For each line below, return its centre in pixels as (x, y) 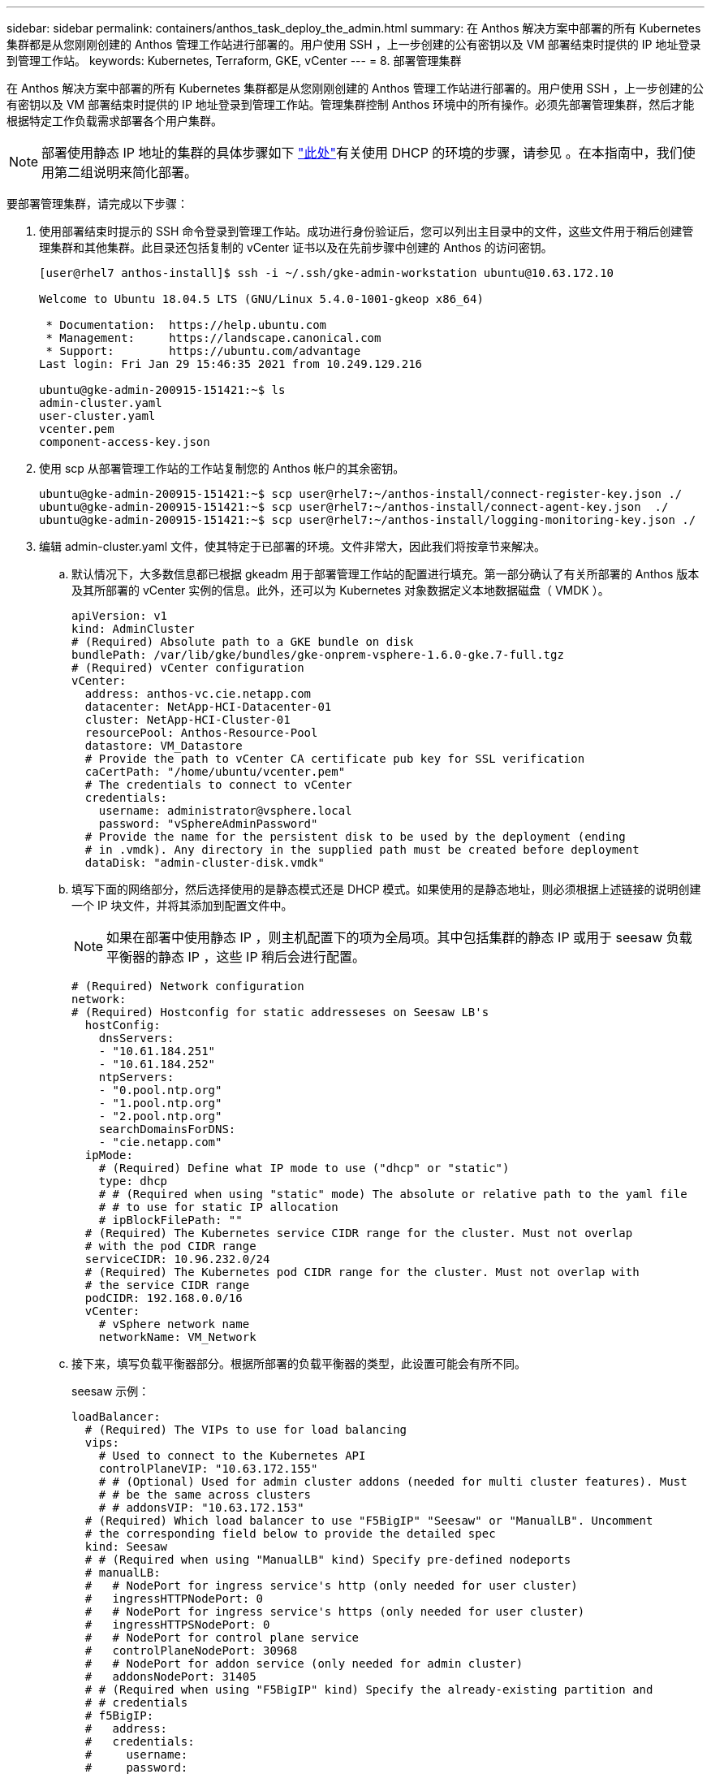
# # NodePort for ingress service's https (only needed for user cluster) (335, 1612)
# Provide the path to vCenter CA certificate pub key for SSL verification (335, 759)
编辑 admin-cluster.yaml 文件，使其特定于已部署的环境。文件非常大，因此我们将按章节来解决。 (293, 546)
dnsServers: (136, 1038)
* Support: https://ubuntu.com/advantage (203, 351)
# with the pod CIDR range (170, 1246)
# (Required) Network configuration (188, 986)
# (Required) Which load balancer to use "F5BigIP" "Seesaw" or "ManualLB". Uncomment (369, 1521)
